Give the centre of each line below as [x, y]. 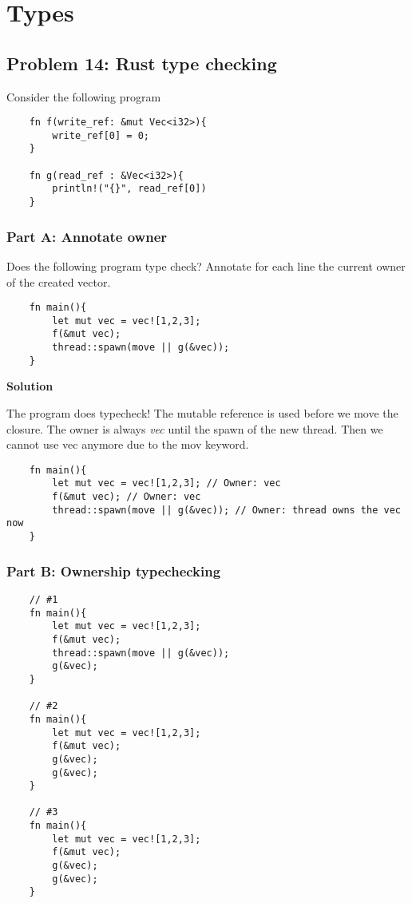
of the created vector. [59, 281]
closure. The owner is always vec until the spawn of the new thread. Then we [195, 428]
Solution [30, 386]
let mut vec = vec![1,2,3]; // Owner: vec [166, 483]
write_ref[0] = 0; [101, 135]
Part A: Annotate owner [87, 236]
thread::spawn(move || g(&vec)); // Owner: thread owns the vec [226, 510]
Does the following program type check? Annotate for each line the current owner [206, 265]
